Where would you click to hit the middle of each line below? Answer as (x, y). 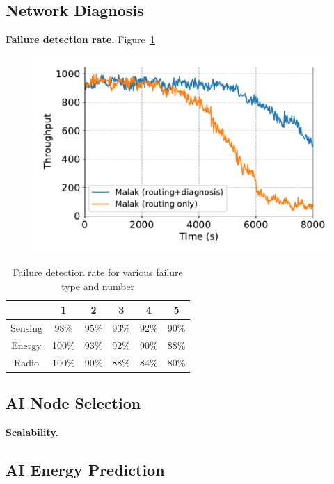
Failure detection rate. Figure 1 (80, 39)
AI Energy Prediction (85, 470)
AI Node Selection (73, 403)
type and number (98, 285)
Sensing (26, 328)
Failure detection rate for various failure (98, 272)
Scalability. (32, 432)
